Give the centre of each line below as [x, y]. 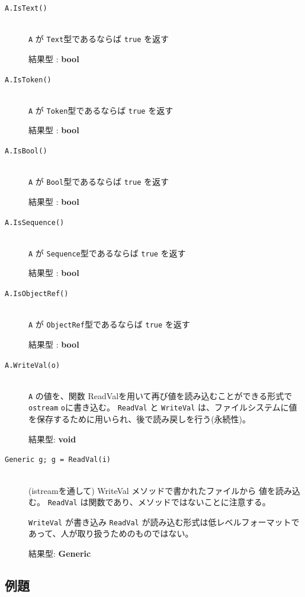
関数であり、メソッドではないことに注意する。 [179, 502]
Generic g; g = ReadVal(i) [58, 460]
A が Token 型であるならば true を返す [101, 110]
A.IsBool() [26, 151]
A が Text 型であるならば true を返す [99, 39]
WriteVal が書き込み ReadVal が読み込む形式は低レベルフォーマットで [164, 521]
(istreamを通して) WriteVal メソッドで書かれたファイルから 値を [152, 490]
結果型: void [52, 439]
